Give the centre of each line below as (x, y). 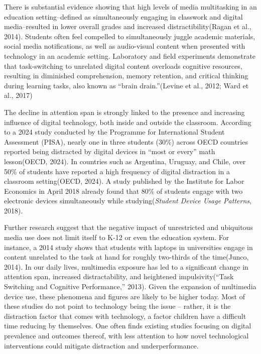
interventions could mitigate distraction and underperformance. (101, 345)
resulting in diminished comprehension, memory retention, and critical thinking (126, 76)
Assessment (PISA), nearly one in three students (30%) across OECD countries (126, 141)
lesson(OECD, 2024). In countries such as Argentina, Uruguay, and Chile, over (125, 161)
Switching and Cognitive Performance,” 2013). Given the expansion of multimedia (130, 286)
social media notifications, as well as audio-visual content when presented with (125, 46)
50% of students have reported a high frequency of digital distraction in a (117, 171)
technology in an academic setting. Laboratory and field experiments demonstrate (130, 55)
